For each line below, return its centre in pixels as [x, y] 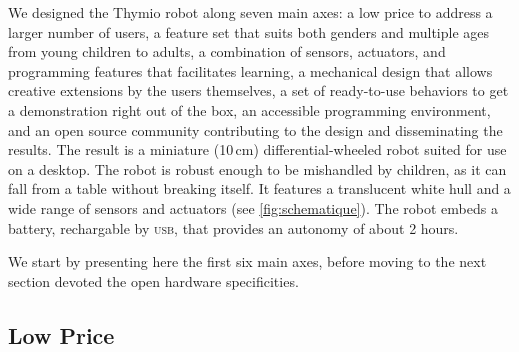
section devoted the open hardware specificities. [153, 280]
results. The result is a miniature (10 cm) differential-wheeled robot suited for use [257, 149]
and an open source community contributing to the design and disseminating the [255, 129]
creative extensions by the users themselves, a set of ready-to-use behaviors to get [258, 90]
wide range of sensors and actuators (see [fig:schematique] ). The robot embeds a [253, 207]
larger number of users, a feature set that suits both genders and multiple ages [249, 31]
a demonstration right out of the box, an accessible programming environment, [249, 109]
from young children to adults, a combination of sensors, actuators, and [227, 51]
